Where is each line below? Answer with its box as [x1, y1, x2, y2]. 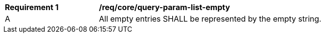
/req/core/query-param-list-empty [99, 2, 230, 12]
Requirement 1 [5, 2, 59, 12]
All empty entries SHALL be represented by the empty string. [99, 14, 322, 24]
